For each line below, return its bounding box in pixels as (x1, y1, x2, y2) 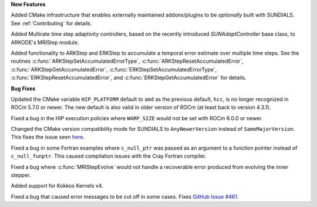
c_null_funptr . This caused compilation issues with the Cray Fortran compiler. (11, 152, 207, 160)
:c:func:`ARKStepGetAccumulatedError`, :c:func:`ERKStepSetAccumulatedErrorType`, (11, 66, 217, 73)
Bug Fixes (11, 85, 36, 92)
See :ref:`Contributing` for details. (11, 19, 92, 26)
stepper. (11, 172, 31, 179)
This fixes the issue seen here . (11, 134, 85, 141)
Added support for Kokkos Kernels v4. (11, 182, 104, 189)
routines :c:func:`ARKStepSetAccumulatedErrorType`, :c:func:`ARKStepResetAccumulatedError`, (11, 57, 244, 65)
